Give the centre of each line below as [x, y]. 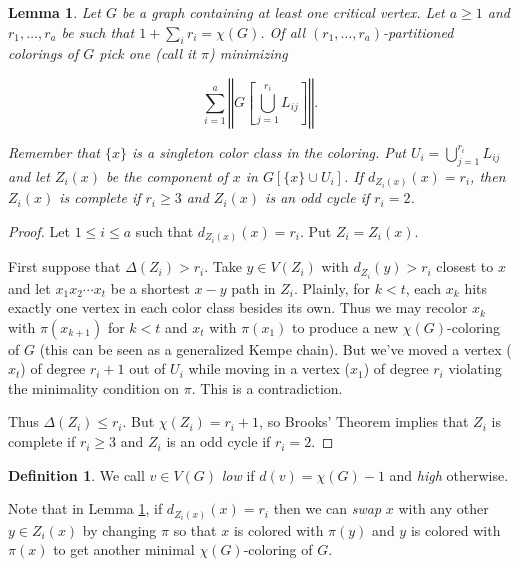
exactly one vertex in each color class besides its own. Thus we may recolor [238, 307]
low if [238, 474]
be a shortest [150, 287]
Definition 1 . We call [76, 474]
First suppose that [64, 266]
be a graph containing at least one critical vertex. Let [283, 12]
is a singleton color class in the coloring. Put [269, 151]
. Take [223, 266]
